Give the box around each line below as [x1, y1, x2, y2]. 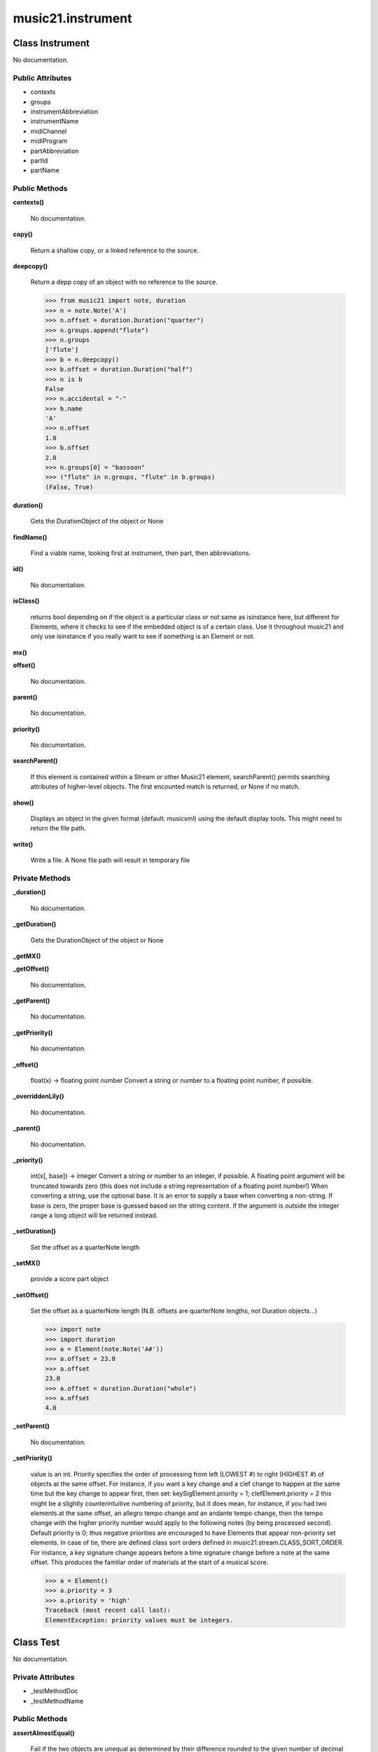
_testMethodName [30, 1697, 84, 1705]
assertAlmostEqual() [13, 1728, 75, 1737]
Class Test [13, 1636, 60, 1648]
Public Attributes [13, 73, 72, 83]
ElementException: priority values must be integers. [45, 1616, 234, 1624]
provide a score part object [30, 1275, 109, 1283]
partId [30, 156, 48, 165]
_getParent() [13, 997, 50, 1005]
